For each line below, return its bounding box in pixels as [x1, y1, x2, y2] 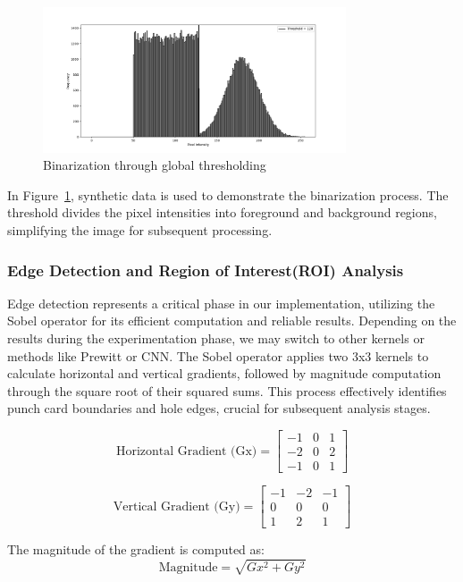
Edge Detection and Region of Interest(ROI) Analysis [7, 258, 404, 281]
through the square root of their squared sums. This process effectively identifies [7, 381, 447, 400]
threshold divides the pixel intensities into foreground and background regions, [7, 203, 437, 222]
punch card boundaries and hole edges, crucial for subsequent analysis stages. [7, 399, 431, 418]
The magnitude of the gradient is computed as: [7, 540, 265, 559]
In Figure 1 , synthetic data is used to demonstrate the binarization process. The [7, 185, 449, 204]
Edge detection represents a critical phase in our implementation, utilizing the [7, 293, 435, 312]
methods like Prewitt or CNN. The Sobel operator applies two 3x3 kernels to [7, 346, 429, 365]
